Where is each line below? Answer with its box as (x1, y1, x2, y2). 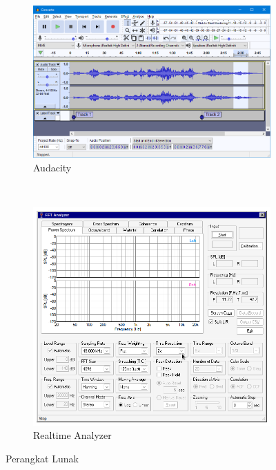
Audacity (33, 160, 72, 174)
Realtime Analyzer (33, 428, 112, 442)
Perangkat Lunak (6, 451, 79, 465)
